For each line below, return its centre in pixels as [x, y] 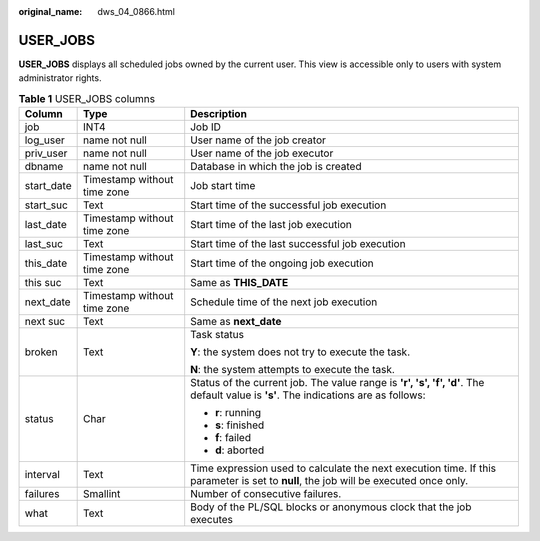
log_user [44, 140]
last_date [45, 225]
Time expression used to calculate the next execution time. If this [343, 468]
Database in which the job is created [276, 167]
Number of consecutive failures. [266, 494]
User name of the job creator [258, 140]
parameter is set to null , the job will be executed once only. [329, 481]
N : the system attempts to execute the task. [292, 370]
